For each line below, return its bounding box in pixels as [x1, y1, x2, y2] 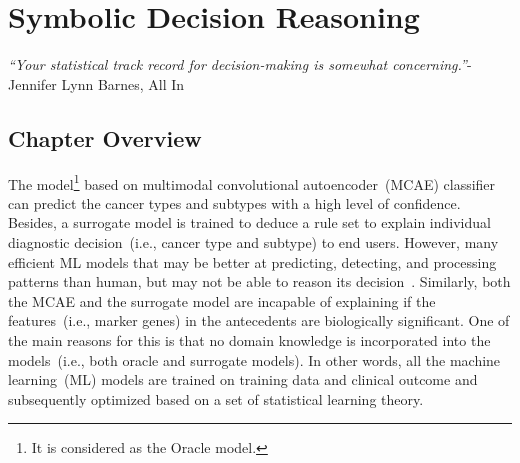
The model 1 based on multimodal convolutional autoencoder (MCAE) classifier [8, 170, 496, 194]
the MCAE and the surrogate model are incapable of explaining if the [8, 290, 436, 311]
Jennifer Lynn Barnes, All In [8, 73, 185, 94]
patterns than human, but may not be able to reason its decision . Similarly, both [8, 271, 511, 292]
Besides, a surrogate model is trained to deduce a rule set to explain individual [8, 212, 491, 233]
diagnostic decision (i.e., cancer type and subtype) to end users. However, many [8, 231, 499, 252]
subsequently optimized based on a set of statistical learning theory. [8, 388, 424, 409]
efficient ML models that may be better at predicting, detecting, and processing [8, 251, 497, 272]
